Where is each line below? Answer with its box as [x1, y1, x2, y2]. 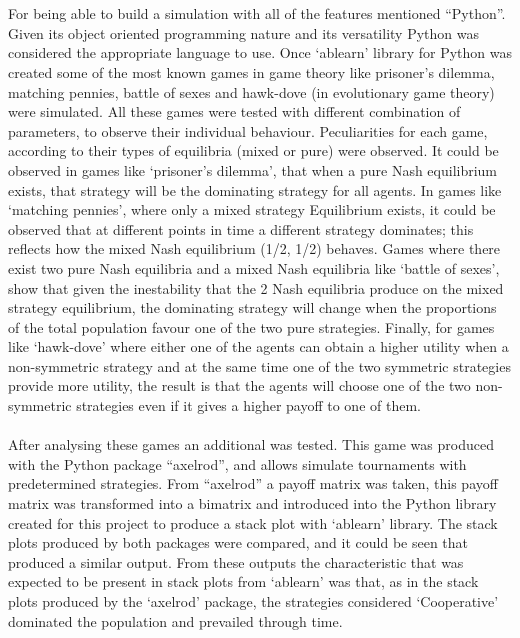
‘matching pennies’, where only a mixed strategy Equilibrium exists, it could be [8, 199, 496, 220]
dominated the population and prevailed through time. [8, 610, 343, 631]
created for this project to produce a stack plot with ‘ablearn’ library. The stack [8, 512, 498, 533]
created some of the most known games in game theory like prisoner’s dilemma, [8, 61, 495, 82]
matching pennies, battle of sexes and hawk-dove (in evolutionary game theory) [8, 81, 495, 102]
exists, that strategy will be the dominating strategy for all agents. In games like [8, 179, 502, 200]
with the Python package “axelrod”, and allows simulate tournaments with [8, 453, 467, 474]
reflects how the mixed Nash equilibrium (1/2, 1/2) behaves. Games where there [8, 238, 501, 259]
